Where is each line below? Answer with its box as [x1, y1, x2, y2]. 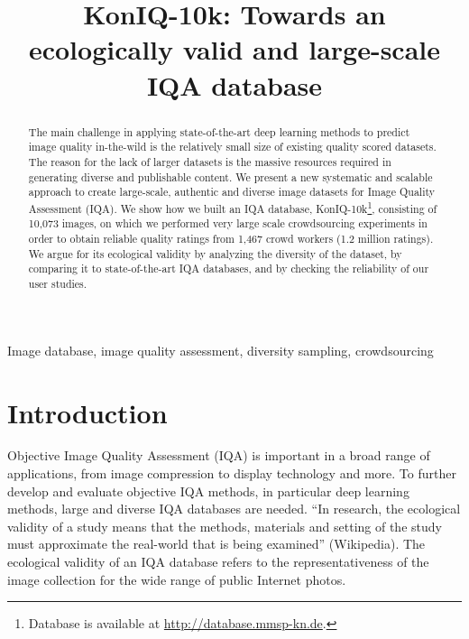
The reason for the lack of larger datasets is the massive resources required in [28, 153, 391, 169]
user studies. [28, 276, 87, 292]
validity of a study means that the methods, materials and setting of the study [7, 516, 442, 535]
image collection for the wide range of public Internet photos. [7, 570, 346, 588]
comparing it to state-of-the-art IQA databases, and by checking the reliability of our [28, 261, 429, 276]
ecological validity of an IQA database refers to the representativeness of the [7, 552, 429, 571]
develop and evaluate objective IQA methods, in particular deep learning [7, 481, 409, 500]
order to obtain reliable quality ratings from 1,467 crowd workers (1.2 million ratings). [28, 231, 434, 246]
